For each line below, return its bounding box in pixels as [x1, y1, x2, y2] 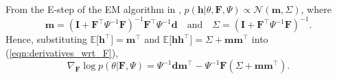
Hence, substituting [5, 32, 87, 46]
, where [301, 2, 332, 16]
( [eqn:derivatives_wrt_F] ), [5, 45, 119, 59]
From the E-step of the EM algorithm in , [5, 2, 181, 16]
